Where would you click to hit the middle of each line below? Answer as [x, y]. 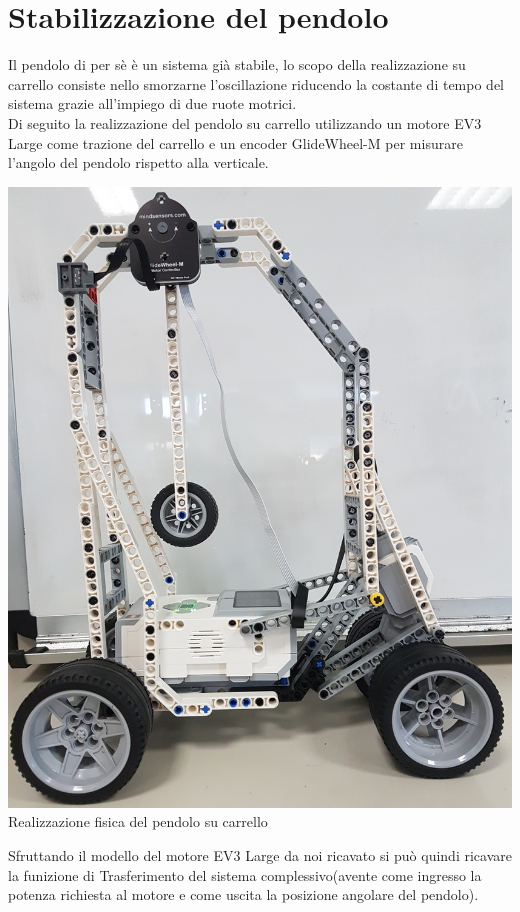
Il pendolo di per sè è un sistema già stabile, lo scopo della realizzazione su [237, 64]
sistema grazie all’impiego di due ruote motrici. [152, 103]
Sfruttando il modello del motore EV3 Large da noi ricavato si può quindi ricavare [260, 854]
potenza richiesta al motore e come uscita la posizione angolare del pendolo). [243, 894]
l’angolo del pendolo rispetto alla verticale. [138, 162]
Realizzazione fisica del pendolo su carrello [138, 821]
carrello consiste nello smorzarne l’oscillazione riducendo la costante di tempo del [256, 83]
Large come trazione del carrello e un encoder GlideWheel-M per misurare [235, 142]
